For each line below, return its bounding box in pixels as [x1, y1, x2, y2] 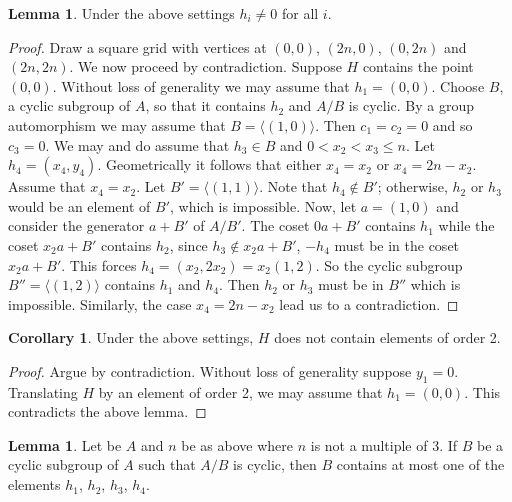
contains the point [362, 56, 474, 77]
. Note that [259, 176, 328, 197]
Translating [8, 381, 78, 402]
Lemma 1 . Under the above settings [8, 3, 235, 23]
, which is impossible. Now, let [170, 195, 357, 216]
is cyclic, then [233, 454, 317, 475]
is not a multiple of [310, 434, 428, 455]
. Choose [431, 75, 485, 96]
